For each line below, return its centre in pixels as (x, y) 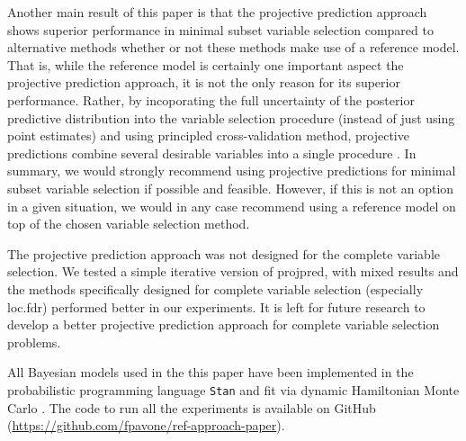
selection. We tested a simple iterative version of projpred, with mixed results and (233, 271)
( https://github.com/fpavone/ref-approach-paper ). (146, 425)
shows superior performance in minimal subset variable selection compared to (220, 29)
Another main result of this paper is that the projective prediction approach (217, 12)
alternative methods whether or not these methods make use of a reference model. (233, 47)
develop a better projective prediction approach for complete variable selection (224, 324)
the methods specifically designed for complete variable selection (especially (215, 288)
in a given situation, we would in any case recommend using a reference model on (232, 206)
